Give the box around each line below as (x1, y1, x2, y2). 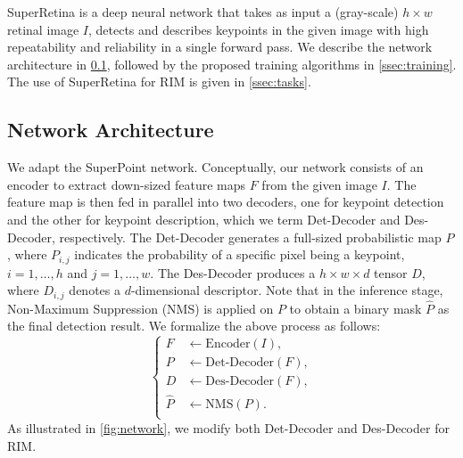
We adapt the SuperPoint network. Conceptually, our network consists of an (7, 158, 424, 176)
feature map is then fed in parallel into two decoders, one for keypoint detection (7, 192, 444, 211)
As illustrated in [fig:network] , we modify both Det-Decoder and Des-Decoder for (7, 418, 450, 437)
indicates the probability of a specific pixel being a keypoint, (74, 245, 405, 264)
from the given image (261, 175, 377, 193)
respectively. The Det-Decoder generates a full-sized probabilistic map (59, 227, 442, 246)
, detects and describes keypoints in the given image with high (87, 20, 429, 38)
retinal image (7, 20, 79, 38)
